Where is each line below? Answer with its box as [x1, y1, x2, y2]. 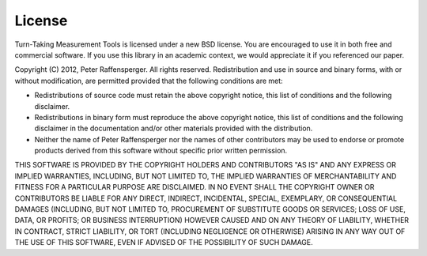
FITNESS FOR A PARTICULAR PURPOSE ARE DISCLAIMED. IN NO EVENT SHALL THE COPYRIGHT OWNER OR [14, 183, 375, 192]
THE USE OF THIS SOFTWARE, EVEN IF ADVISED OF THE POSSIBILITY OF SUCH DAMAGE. [14, 238, 314, 247]
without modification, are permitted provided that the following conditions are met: [14, 76, 284, 85]
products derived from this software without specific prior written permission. [34, 146, 288, 156]
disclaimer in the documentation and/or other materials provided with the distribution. [34, 123, 313, 134]
